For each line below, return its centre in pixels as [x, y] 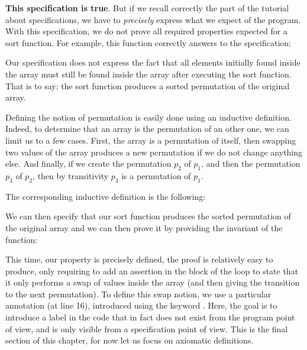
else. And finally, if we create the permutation [88, 163]
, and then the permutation [251, 163]
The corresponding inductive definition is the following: [106, 196]
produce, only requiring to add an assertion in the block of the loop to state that [152, 270]
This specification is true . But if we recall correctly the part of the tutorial [147, 8]
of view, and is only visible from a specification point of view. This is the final [147, 328]
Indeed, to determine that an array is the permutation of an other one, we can [147, 129]
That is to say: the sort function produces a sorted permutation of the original [148, 85]
